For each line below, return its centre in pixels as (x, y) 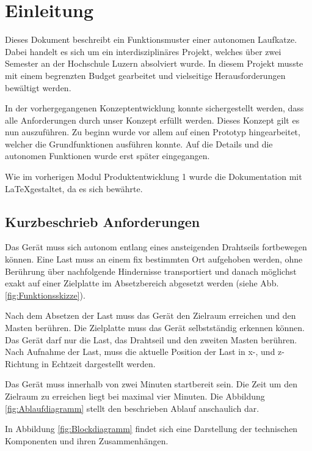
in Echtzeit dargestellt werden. (99, 363)
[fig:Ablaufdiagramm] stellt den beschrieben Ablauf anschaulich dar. (132, 408)
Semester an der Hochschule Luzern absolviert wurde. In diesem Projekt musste (154, 63)
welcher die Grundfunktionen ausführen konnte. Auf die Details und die (139, 143)
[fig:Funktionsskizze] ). (45, 295)
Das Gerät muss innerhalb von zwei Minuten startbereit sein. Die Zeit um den (151, 384)
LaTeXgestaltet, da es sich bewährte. (74, 188)
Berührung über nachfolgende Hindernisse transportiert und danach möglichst (151, 271)
